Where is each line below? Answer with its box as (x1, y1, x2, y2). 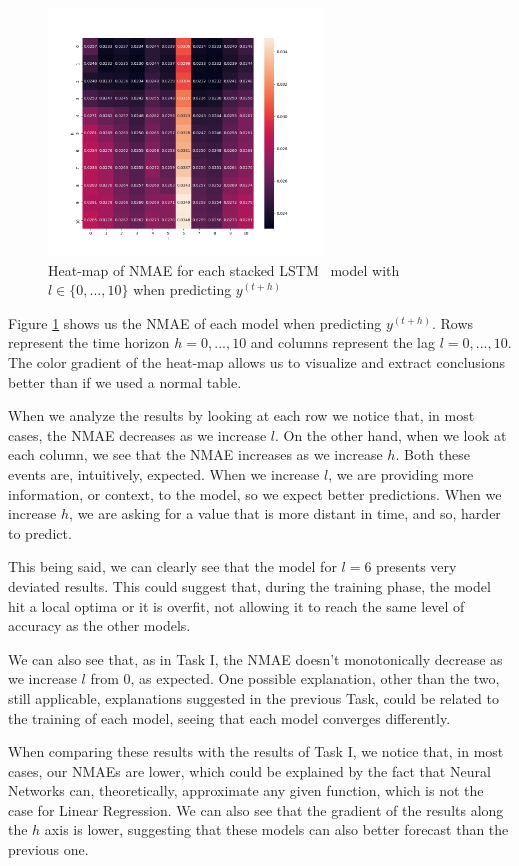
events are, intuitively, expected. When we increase (8, 463, 320, 484)
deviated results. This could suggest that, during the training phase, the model (8, 575, 491, 596)
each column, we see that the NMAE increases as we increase (8, 444, 383, 465)
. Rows (431, 312, 474, 333)
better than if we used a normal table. (8, 371, 242, 392)
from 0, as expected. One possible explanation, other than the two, (90, 668, 500, 689)
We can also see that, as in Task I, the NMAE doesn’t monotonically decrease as (8, 648, 503, 669)
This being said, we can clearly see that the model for (8, 556, 337, 577)
